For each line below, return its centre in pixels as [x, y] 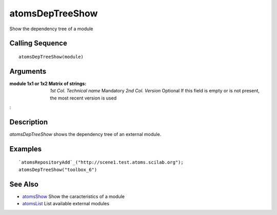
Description [29, 122]
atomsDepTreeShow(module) [51, 57]
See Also [24, 184]
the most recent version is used [83, 98]
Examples [26, 149]
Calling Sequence [38, 43]
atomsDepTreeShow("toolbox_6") [58, 170]
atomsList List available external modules [66, 204]
